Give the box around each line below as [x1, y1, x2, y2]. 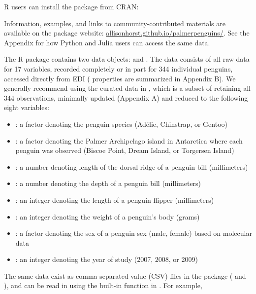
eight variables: [4, 102, 49, 112]
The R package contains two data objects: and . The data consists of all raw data [4, 54, 250, 64]
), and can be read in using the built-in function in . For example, [4, 280, 202, 291]
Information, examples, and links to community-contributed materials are [4, 18, 225, 28]
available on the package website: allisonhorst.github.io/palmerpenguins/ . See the [4, 28, 250, 38]
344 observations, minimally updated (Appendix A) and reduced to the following [4, 92, 248, 103]
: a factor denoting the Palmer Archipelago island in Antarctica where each [15, 135, 243, 146]
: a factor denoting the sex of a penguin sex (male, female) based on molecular [15, 228, 252, 238]
